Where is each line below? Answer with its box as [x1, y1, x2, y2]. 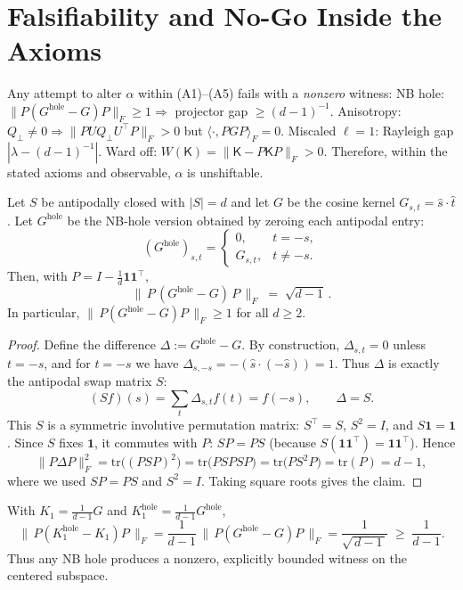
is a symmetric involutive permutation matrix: [47, 415, 300, 433]
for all [236, 303, 269, 322]
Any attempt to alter [7, 84, 122, 102]
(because [269, 432, 316, 451]
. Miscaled [280, 120, 337, 139]
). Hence [410, 432, 456, 451]
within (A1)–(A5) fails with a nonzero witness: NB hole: [138, 84, 444, 102]
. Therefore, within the [323, 141, 448, 160]
